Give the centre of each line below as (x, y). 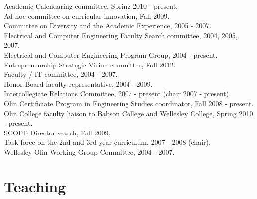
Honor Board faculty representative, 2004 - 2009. (78, 84)
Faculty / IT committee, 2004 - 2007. (61, 74)
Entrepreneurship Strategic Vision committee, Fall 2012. (90, 64)
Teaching (35, 186)
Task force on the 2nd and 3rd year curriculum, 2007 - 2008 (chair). (107, 142)
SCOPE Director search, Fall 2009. (57, 132)
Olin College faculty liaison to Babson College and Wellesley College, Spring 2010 (128, 113)
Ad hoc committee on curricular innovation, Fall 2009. (87, 16)
